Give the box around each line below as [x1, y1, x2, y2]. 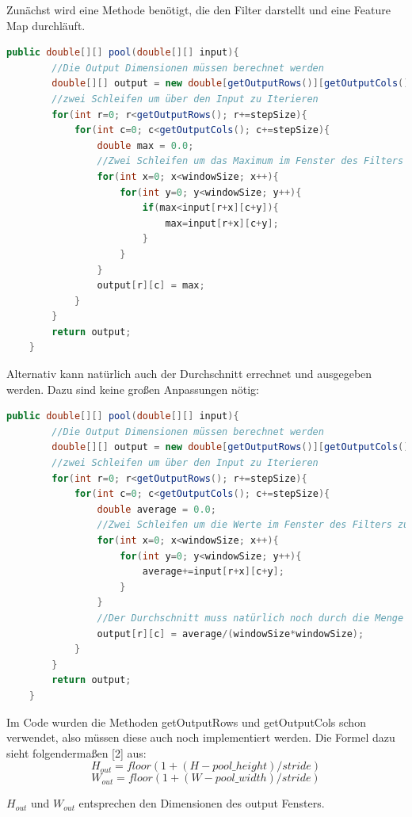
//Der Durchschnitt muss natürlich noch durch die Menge [97, 612, 404, 624]
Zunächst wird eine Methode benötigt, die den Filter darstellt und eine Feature [6, 2, 391, 17]
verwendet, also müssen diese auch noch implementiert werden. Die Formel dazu [6, 729, 395, 746]
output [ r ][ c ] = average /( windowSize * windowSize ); [97, 628, 364, 639]
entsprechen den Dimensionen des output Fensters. [78, 795, 325, 811]
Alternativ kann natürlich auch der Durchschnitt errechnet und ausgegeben [6, 365, 372, 382]
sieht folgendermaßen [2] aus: [6, 744, 147, 761]
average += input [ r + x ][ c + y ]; [142, 566, 284, 578]
